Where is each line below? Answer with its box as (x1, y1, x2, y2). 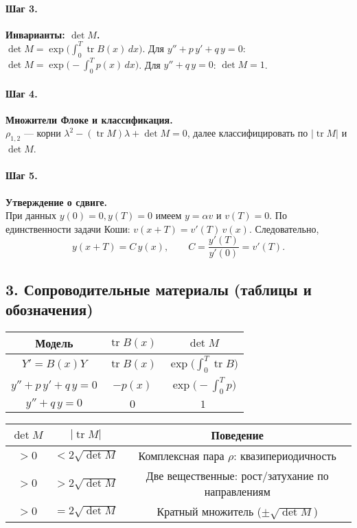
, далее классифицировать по (187, 126, 308, 140)
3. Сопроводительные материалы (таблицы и (5, 278, 312, 299)
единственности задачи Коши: (5, 221, 130, 236)
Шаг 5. (5, 168, 38, 183)
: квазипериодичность (233, 448, 336, 464)
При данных (5, 208, 56, 222)
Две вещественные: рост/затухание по (146, 468, 329, 484)
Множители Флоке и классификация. (5, 112, 173, 126)
